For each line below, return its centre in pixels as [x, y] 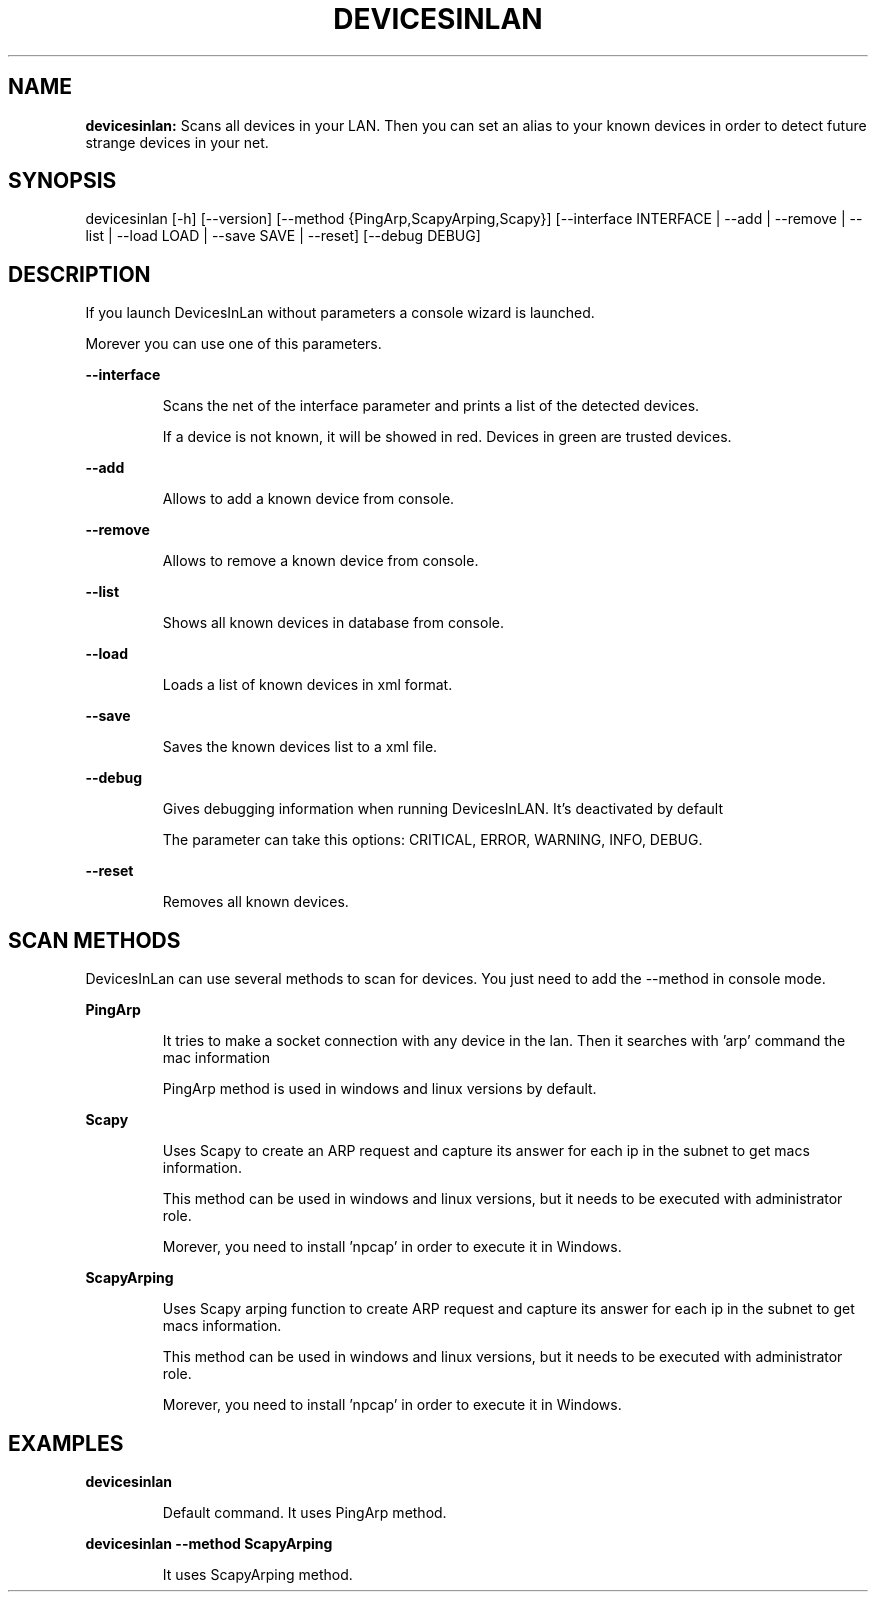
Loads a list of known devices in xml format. [307, 685]
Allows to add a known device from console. [308, 499]
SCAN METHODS [94, 940]
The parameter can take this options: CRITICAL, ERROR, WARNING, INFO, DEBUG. [432, 840]
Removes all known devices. [255, 902]
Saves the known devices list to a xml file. [300, 747]
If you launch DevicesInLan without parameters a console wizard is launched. [340, 313]
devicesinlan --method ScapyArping [209, 1543]
